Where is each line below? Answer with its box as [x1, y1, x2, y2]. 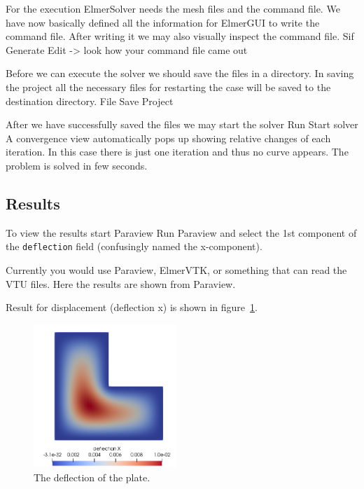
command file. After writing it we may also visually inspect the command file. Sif [6, 29, 354, 43]
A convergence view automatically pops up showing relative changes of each [6, 130, 331, 145]
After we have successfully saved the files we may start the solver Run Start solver [6, 117, 358, 132]
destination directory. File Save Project [6, 93, 174, 108]
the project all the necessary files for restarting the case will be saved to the [6, 79, 331, 94]
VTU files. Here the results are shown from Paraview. [6, 276, 236, 291]
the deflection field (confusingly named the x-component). [6, 239, 262, 254]
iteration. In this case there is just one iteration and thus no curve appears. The [6, 144, 349, 159]
